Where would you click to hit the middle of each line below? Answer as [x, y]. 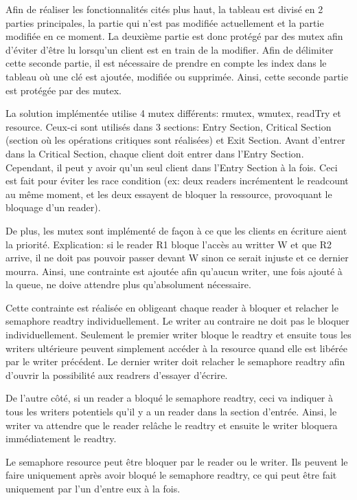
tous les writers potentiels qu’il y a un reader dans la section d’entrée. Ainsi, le [171, 412]
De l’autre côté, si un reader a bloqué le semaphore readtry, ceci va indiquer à [169, 398]
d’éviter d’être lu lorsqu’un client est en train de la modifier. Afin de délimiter [170, 49]
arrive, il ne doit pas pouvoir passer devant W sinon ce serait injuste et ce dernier [177, 258]
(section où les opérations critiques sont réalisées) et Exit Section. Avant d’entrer [175, 140]
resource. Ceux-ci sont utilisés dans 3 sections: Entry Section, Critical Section [169, 126]
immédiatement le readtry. [61, 438]
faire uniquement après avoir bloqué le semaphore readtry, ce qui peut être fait [171, 475]
